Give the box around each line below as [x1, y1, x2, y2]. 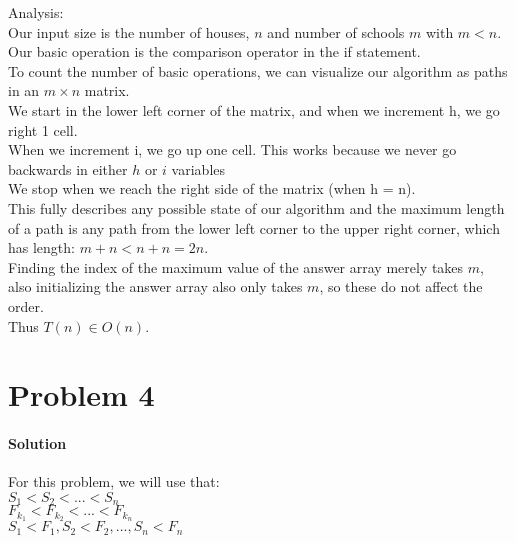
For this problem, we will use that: [8, 471, 220, 492]
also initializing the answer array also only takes [8, 276, 303, 297]
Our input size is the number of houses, [8, 21, 250, 42]
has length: [8, 237, 75, 258]
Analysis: [8, 2, 64, 22]
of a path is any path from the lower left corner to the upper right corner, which [8, 217, 500, 238]
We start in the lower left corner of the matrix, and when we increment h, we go [8, 99, 500, 120]
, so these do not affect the [319, 276, 483, 297]
